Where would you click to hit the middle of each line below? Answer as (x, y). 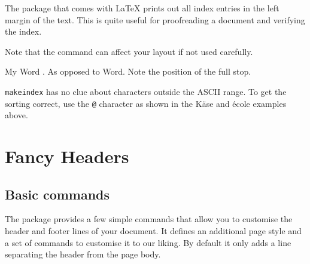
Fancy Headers (67, 156)
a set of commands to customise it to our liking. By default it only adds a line (148, 242)
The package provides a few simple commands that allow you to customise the (149, 219)
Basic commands (57, 194)
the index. (23, 31)
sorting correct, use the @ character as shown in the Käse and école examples (146, 103)
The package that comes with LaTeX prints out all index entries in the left (142, 8)
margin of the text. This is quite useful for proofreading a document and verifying (155, 19)
